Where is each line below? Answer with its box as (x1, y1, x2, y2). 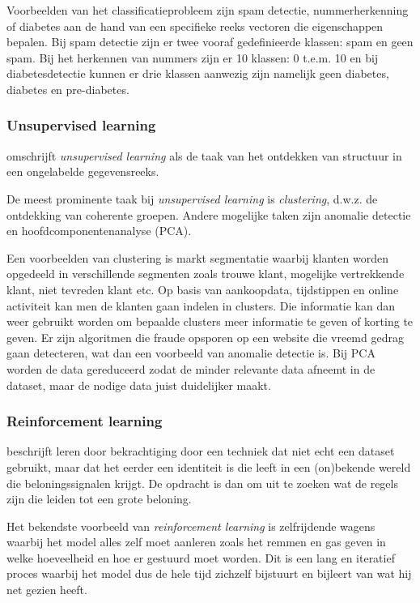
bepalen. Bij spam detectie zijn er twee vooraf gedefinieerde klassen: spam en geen (6, 33, 414, 50)
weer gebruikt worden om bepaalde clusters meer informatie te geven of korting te (6, 313, 414, 330)
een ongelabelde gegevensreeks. (6, 163, 159, 180)
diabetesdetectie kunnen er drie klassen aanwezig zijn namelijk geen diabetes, (6, 65, 389, 82)
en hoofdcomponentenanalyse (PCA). (6, 222, 192, 239)
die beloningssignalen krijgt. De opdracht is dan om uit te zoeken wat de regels (6, 474, 398, 491)
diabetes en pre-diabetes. (6, 80, 129, 97)
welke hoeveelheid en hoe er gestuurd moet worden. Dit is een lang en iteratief (6, 549, 395, 566)
